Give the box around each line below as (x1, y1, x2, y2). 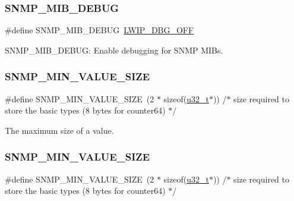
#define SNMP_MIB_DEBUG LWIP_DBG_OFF (5, 24, 194, 36)
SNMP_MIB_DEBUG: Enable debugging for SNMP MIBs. (5, 43, 223, 56)
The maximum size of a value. (5, 124, 114, 136)
